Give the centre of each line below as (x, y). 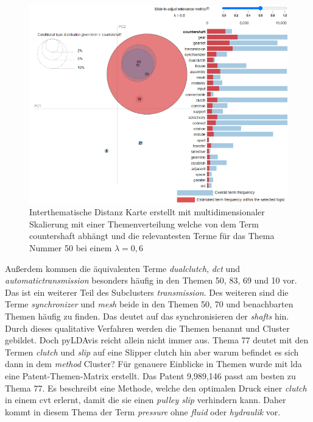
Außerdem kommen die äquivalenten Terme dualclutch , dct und (122, 268)
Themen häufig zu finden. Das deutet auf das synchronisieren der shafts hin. (147, 316)
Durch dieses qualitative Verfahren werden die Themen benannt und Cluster (147, 328)
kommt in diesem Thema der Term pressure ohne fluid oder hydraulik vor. (143, 411)
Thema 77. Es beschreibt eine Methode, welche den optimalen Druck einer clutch (156, 388)
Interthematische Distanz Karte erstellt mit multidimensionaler (147, 212)
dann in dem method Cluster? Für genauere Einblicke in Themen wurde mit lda (153, 364)
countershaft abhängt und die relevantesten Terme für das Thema (152, 236)
